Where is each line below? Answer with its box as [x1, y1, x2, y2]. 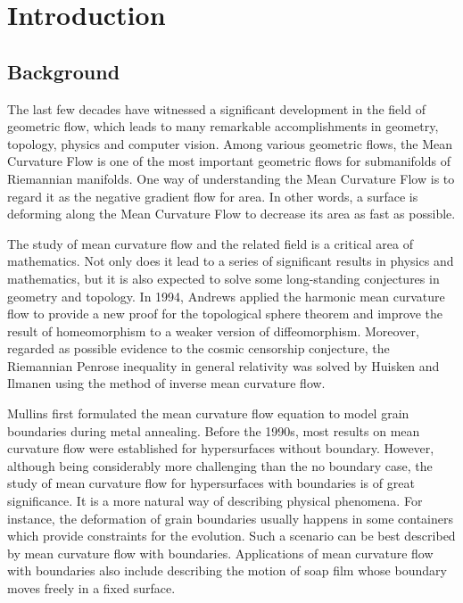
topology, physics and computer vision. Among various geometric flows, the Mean [7, 134, 453, 153]
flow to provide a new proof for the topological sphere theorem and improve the [7, 304, 442, 323]
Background [7, 57, 120, 85]
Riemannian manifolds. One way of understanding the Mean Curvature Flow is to [7, 169, 455, 187]
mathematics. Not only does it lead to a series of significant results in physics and [7, 252, 454, 270]
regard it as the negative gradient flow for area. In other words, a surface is [7, 186, 418, 205]
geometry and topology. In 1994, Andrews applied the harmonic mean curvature [7, 286, 445, 305]
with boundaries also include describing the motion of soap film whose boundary [7, 561, 447, 580]
